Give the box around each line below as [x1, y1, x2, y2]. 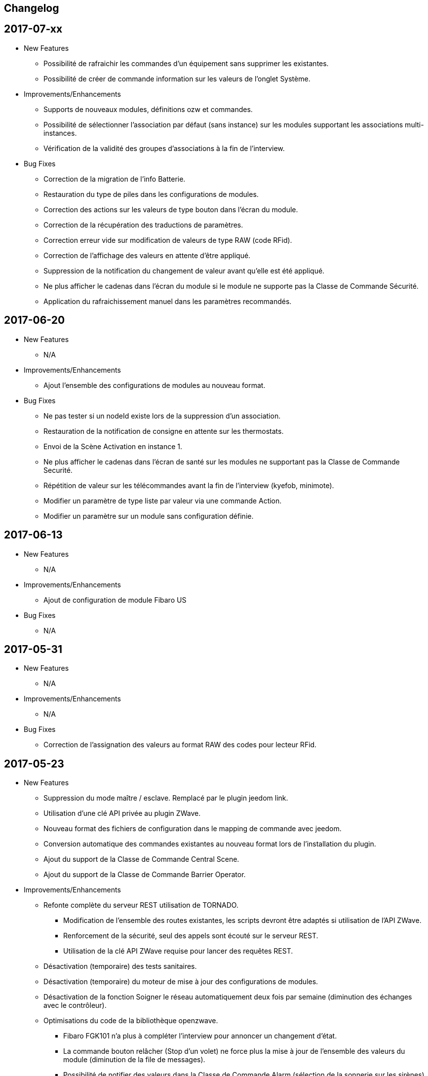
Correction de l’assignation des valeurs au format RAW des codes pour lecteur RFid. [43, 740, 317, 749]
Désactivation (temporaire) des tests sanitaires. [43, 962, 197, 971]
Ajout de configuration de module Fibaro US [43, 595, 187, 604]
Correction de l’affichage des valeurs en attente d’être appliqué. [43, 251, 251, 260]
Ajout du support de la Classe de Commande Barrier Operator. [43, 870, 246, 879]
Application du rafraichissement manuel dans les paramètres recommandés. [43, 297, 292, 306]
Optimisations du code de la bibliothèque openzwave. [43, 1016, 218, 1025]
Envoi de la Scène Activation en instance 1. [43, 442, 183, 451]
